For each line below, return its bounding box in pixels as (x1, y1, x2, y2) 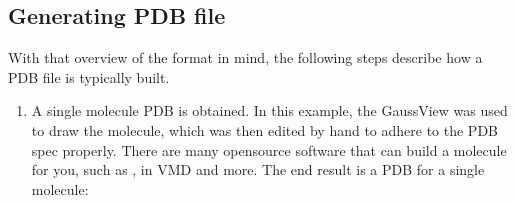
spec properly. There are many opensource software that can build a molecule (31, 139, 507, 160)
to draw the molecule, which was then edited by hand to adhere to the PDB (31, 119, 499, 140)
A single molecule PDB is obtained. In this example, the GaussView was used (31, 100, 508, 121)
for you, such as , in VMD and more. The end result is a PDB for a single (31, 159, 485, 180)
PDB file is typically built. (8, 66, 170, 87)
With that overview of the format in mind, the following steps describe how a (8, 47, 483, 68)
